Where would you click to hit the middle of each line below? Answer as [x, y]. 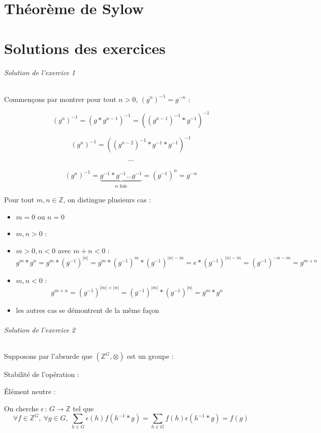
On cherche [21, 408]
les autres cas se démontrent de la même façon [87, 310]
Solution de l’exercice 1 [40, 72]
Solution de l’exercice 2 [40, 330]
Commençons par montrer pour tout [60, 99]
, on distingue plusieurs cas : [107, 200]
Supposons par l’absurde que [48, 356]
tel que [83, 408]
